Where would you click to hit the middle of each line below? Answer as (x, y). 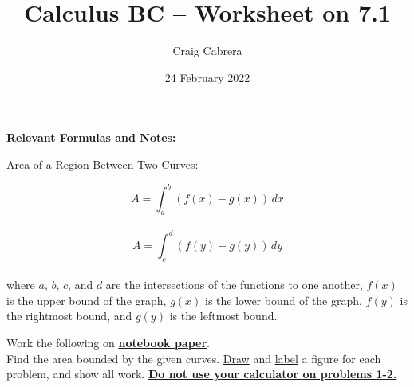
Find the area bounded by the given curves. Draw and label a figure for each (194, 358)
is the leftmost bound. (223, 316)
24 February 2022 (207, 77)
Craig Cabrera (207, 51)
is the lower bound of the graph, (283, 300)
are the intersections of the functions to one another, (234, 285)
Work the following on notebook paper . (108, 343)
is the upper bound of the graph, (87, 300)
